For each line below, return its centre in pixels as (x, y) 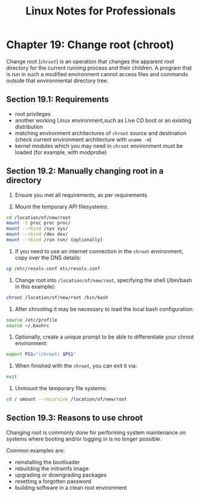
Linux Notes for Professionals (101, 11)
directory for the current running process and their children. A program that (99, 68)
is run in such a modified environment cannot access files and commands (97, 74)
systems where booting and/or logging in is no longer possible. (84, 439)
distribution (29, 127)
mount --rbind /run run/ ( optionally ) (54, 240)
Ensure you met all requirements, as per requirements (81, 195)
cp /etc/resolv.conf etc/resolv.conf (53, 268)
